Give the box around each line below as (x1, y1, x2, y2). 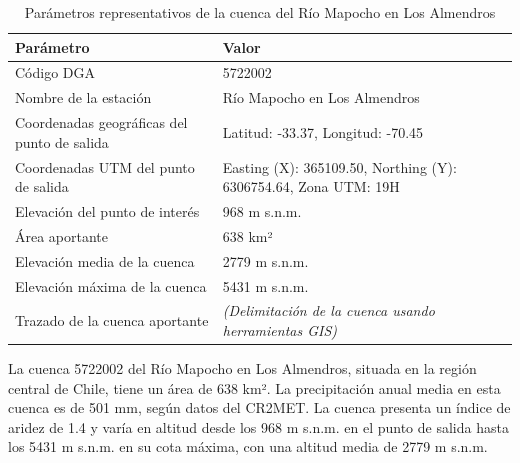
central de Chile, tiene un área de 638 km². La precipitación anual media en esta (8, 377, 501, 398)
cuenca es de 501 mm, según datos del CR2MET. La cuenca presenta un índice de (8, 397, 511, 418)
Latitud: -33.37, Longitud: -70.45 (222, 121, 424, 142)
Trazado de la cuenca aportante (15, 310, 209, 331)
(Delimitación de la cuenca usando (222, 300, 435, 321)
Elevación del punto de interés (15, 201, 200, 221)
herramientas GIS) (222, 319, 338, 340)
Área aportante (15, 225, 109, 246)
